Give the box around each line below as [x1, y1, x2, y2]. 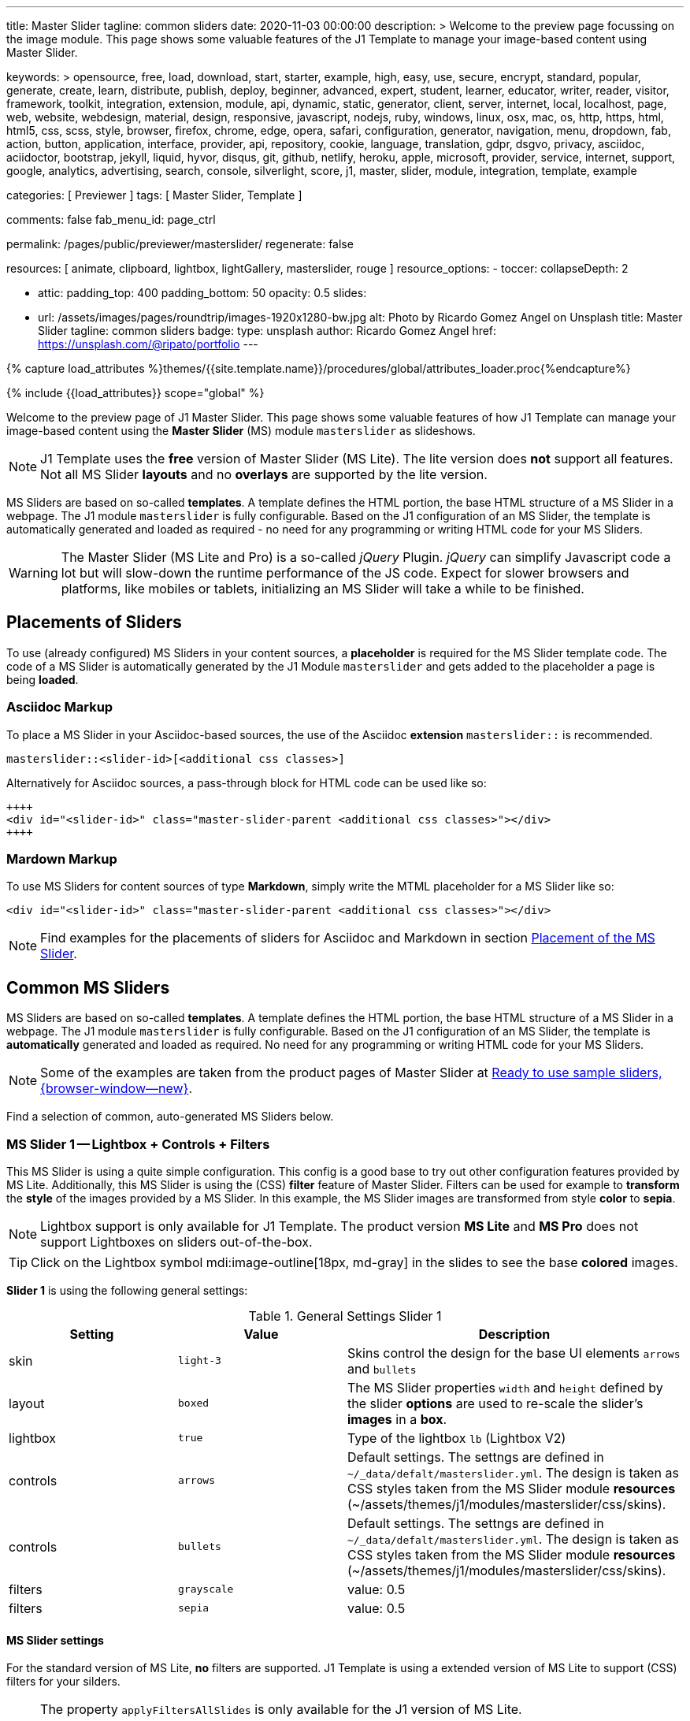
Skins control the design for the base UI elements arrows [347, 1344, 681, 1361]
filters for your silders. [6, 1675, 121, 1689]
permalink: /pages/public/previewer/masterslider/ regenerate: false [6, 237, 354, 251]
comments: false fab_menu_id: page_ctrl [6, 213, 216, 226]
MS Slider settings [6, 1633, 104, 1647]
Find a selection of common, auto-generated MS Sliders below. [6, 1110, 334, 1124]
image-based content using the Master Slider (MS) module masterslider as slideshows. [6, 424, 476, 437]
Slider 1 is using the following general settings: [6, 1283, 248, 1297]
